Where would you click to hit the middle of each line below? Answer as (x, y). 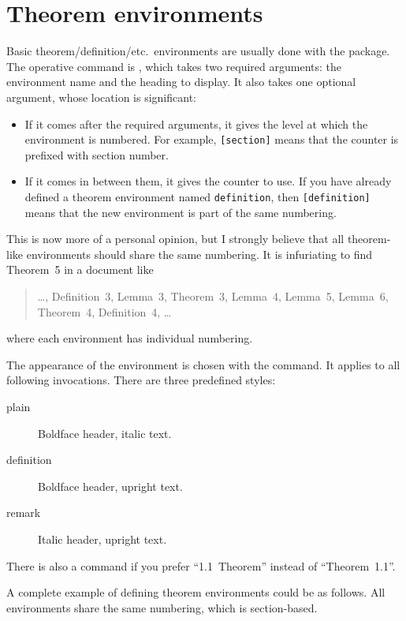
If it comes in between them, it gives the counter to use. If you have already (208, 181)
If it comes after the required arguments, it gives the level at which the (196, 123)
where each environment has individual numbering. (130, 338)
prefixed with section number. (97, 154)
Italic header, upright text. (102, 539)
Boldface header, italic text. (105, 433)
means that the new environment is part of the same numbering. (181, 212)
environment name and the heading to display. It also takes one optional (181, 82)
